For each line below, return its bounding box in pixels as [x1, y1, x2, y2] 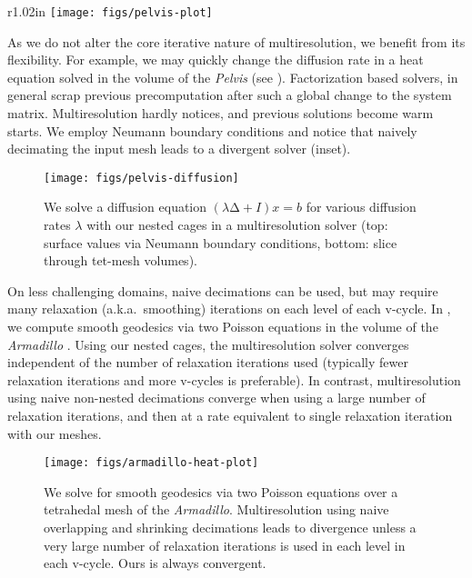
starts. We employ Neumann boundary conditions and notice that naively [7, 121, 417, 140]
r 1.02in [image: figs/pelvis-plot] [7, 2, 213, 20]
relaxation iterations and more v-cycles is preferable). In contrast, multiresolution [7, 370, 461, 389]
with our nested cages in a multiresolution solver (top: [86, 215, 388, 234]
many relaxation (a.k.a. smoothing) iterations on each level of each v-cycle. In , [7, 299, 451, 318]
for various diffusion [306, 197, 417, 216]
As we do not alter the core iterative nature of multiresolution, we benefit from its [7, 32, 466, 51]
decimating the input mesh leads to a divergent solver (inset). [7, 139, 351, 158]
